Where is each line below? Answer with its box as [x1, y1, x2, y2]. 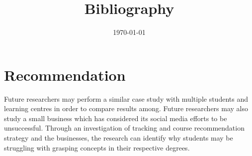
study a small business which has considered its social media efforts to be [4, 113, 227, 123]
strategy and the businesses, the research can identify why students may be [4, 133, 233, 143]
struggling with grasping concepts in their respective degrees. [4, 142, 190, 153]
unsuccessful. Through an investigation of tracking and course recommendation [4, 123, 245, 133]
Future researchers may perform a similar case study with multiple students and [4, 93, 248, 104]
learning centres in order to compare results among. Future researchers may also [4, 103, 249, 114]
